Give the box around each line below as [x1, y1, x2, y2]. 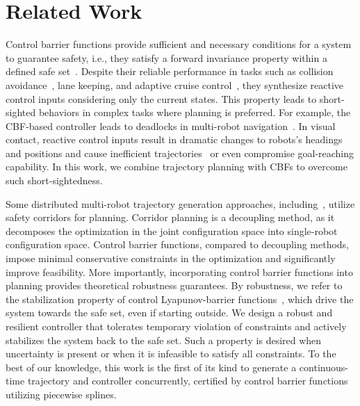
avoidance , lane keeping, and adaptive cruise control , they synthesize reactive [6, 77, 344, 92]
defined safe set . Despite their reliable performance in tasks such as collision [6, 64, 334, 79]
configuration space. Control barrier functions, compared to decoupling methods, [6, 237, 350, 252]
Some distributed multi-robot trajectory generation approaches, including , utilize [6, 196, 355, 211]
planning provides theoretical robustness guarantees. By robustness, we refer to [6, 278, 343, 293]
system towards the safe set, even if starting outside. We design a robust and [6, 305, 333, 320]
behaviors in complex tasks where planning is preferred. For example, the [38, 105, 351, 120]
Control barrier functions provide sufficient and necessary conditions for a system [6, 37, 352, 51]
